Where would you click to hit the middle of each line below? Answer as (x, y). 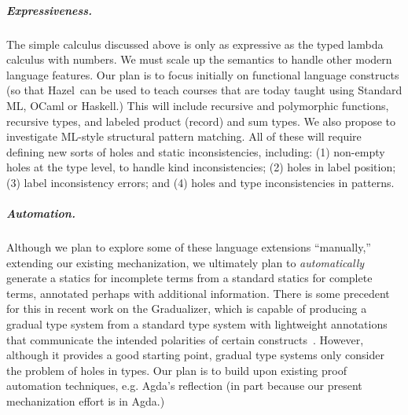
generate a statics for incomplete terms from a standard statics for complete (189, 278)
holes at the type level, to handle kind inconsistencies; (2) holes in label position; (201, 167)
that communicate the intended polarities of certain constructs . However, (185, 339)
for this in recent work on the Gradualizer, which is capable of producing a (187, 308)
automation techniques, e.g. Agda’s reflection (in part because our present (184, 386)
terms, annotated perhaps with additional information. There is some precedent (198, 293)
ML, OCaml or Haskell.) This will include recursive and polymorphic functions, (198, 105)
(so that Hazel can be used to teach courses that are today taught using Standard (204, 90)
